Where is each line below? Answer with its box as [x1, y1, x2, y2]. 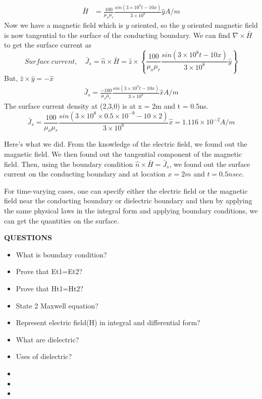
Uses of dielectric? [16, 351, 72, 362]
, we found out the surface [169, 158, 250, 169]
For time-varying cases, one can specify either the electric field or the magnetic [4, 185, 248, 196]
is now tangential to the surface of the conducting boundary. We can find [4, 29, 230, 40]
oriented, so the [131, 20, 179, 30]
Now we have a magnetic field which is [4, 20, 124, 30]
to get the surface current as [4, 39, 91, 50]
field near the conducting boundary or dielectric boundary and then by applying [4, 195, 252, 206]
